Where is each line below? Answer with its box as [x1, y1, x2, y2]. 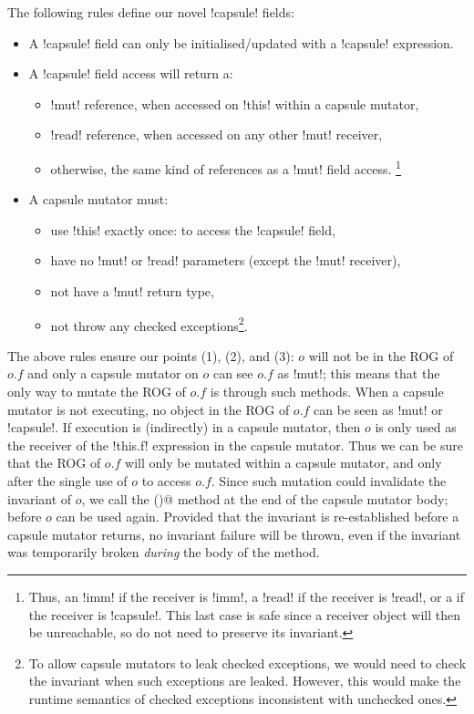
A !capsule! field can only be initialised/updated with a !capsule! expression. [28, 33, 454, 52]
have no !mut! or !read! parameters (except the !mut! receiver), [50, 251, 401, 270]
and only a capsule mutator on [27, 364, 199, 383]
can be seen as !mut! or [314, 399, 443, 419]
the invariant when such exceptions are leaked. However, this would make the [28, 671, 461, 690]
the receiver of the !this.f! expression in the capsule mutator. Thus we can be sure [7, 435, 463, 454]
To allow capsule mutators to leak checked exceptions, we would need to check [28, 653, 467, 672]
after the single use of [7, 471, 128, 490]
